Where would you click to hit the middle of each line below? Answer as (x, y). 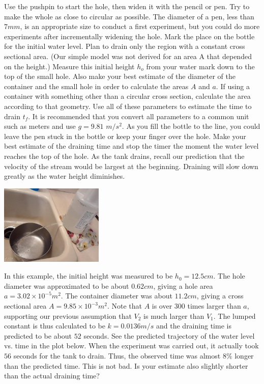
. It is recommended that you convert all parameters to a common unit (139, 116)
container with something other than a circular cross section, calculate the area (127, 96)
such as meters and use (40, 126)
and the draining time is (194, 326)
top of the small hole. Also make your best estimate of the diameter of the (120, 76)
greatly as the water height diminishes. (65, 176)
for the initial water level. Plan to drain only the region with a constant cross (125, 46)
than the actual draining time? (52, 376)
